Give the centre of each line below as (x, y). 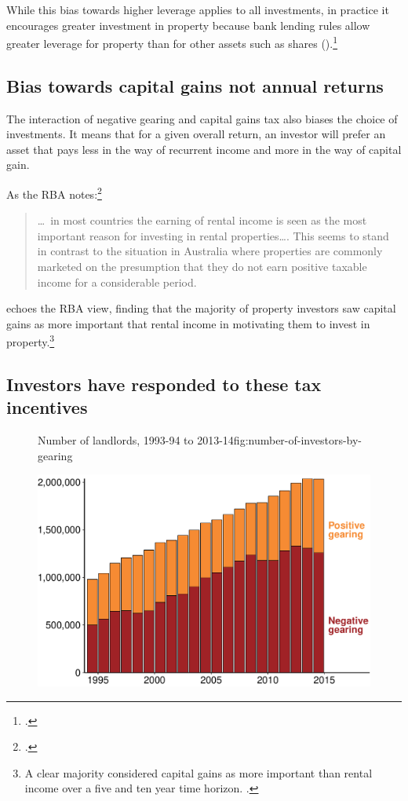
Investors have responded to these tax (164, 384)
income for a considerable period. (117, 282)
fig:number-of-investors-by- (298, 440)
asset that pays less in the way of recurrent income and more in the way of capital (204, 149)
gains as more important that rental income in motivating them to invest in (188, 323)
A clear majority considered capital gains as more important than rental (199, 772)
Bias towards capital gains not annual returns (195, 85)
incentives (47, 407)
